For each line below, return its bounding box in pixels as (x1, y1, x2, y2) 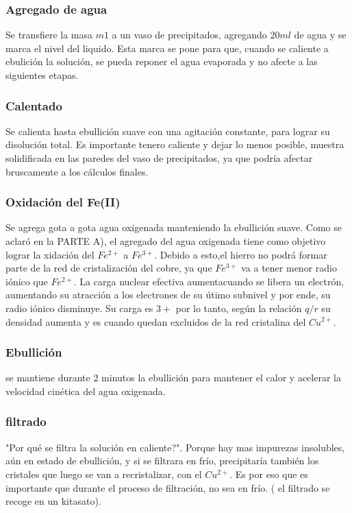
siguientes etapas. (5, 68, 79, 82)
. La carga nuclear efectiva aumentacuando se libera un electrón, (73, 274, 344, 288)
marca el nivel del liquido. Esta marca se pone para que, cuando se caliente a (5, 40, 329, 55)
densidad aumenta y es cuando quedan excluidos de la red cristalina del (5, 314, 306, 329)
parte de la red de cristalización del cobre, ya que (5, 261, 212, 275)
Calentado (5, 97, 62, 114)
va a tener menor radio (241, 261, 337, 275)
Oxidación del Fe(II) (5, 193, 121, 211)
